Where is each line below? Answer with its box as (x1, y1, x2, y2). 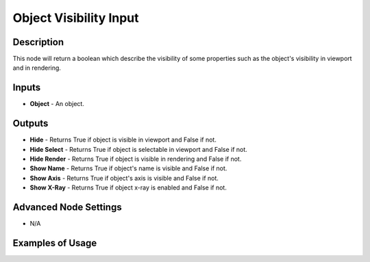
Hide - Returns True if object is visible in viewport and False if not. (29, 135, 217, 144)
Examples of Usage (12, 237, 97, 249)
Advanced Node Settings (12, 202, 123, 213)
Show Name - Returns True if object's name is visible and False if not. (29, 164, 227, 172)
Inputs (12, 82, 41, 94)
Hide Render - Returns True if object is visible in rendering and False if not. (29, 155, 242, 163)
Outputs (12, 118, 49, 129)
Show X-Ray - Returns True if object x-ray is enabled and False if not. (29, 183, 227, 192)
